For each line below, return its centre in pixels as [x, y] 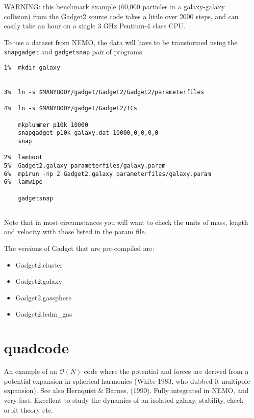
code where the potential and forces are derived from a [166, 371]
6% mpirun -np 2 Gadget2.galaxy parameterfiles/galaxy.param [108, 174]
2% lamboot [23, 158]
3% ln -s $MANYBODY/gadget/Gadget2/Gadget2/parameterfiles [104, 92]
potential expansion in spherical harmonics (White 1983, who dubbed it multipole [127, 381]
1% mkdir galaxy [32, 68]
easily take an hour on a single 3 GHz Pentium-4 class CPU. [95, 26]
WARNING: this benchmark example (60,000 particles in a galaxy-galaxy [114, 6]
